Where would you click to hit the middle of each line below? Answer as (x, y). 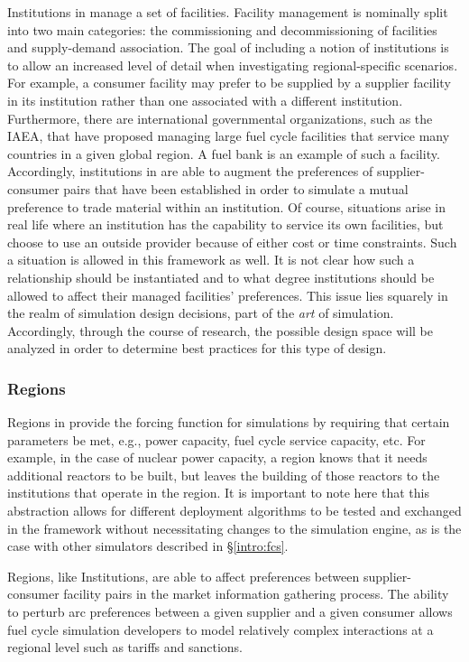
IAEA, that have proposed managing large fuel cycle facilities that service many (229, 136)
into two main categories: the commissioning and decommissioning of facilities (222, 29)
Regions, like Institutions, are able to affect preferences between (184, 576)
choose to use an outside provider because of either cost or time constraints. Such (232, 242)
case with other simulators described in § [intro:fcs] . (148, 546)
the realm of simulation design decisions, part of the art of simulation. (201, 313)
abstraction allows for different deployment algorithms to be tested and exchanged (234, 511)
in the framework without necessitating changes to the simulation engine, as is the (234, 528)
